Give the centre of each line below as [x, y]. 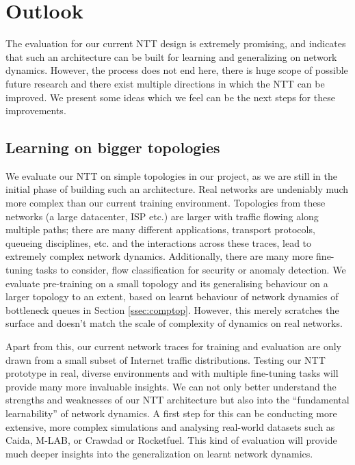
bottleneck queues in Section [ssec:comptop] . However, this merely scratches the [172, 309]
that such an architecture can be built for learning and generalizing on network [171, 56]
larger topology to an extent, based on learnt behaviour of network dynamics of [172, 296]
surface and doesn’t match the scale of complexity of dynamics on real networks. [174, 323]
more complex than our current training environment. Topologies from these [166, 203]
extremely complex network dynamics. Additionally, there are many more [159, 256]
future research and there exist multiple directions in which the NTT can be [165, 83]
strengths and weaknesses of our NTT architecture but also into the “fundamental [177, 400]
